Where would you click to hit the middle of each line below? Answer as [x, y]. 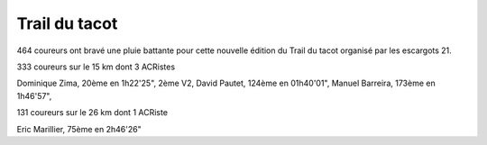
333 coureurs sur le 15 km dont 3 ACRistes [96, 67]
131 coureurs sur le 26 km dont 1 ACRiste [92, 113]
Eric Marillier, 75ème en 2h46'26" [79, 129]
